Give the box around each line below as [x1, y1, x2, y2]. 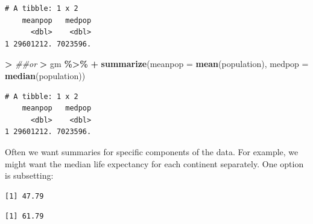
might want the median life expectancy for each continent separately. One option [5, 157, 304, 170]
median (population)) [5, 69, 86, 82]
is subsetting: [5, 169, 54, 182]
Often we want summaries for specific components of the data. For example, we [5, 145, 299, 158]
